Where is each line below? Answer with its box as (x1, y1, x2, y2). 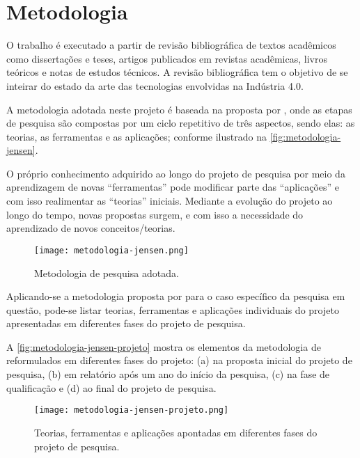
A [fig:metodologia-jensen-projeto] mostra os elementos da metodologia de (6, 339, 321, 354)
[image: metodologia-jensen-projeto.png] (34, 405, 229, 416)
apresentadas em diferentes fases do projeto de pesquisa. (6, 316, 246, 331)
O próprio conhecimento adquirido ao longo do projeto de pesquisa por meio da (6, 166, 345, 180)
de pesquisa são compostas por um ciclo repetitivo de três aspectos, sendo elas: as (6, 116, 355, 130)
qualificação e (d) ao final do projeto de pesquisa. (6, 380, 217, 395)
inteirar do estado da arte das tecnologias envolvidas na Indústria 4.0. (6, 78, 304, 93)
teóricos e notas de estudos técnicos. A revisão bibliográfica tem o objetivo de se (6, 65, 348, 79)
